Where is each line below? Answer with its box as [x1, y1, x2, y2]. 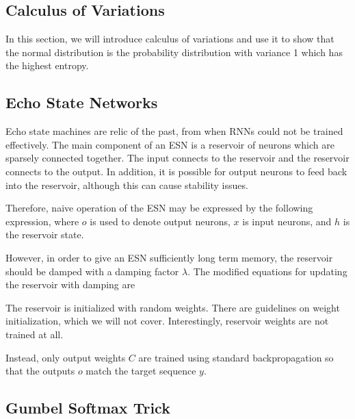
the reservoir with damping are [5, 277, 135, 292]
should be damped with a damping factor [5, 264, 179, 278]
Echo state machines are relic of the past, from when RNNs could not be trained [5, 124, 343, 138]
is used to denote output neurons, [90, 214, 231, 228]
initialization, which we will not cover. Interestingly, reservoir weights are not [5, 314, 329, 328]
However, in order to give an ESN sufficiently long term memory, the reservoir [5, 250, 333, 264]
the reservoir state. [5, 227, 84, 242]
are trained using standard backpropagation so [138, 350, 334, 364]
